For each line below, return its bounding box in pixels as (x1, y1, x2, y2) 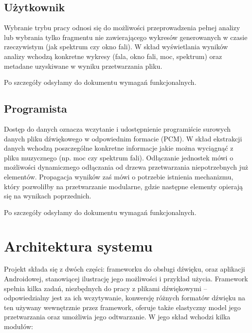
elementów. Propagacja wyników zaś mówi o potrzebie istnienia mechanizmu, (4, 171, 234, 181)
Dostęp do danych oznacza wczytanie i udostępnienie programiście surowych (4, 123, 231, 134)
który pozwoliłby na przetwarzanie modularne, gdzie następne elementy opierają (4, 181, 243, 191)
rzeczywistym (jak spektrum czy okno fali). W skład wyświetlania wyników (4, 41, 228, 52)
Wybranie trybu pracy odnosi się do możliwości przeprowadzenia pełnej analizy (4, 22, 240, 33)
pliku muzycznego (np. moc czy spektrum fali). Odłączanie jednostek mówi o (4, 152, 234, 162)
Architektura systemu (4, 235, 153, 255)
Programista (4, 101, 67, 116)
